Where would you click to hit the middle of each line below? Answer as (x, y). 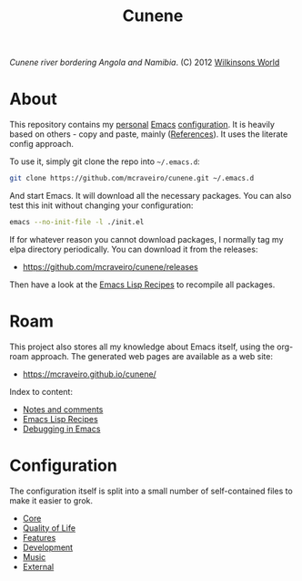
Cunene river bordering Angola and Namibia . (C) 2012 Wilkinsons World (145, 62)
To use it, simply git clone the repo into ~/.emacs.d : (105, 161)
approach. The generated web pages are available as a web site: (151, 356)
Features (39, 537)
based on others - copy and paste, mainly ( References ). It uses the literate (149, 134)
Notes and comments (63, 409)
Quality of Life (49, 528)
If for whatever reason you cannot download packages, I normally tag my (146, 239)
